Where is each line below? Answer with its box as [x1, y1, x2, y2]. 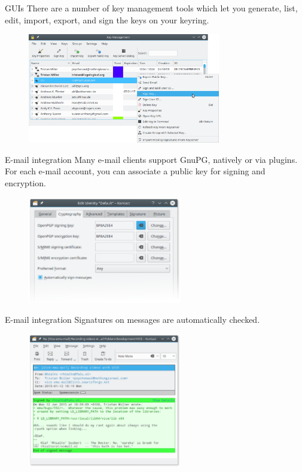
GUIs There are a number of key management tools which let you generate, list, [5, 2, 298, 14]
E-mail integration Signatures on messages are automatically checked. [5, 313, 260, 326]
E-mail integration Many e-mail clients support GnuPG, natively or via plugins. [5, 153, 298, 165]
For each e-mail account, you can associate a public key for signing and [5, 165, 266, 177]
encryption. [5, 177, 46, 189]
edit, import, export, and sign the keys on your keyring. [5, 13, 209, 26]
